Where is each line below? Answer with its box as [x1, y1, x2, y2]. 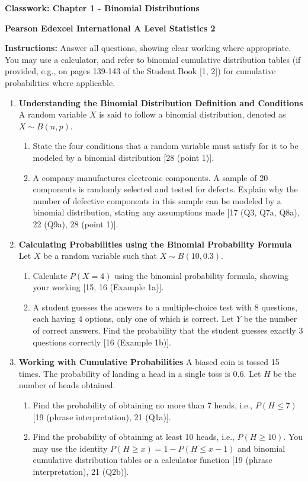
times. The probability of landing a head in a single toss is [18, 367, 230, 379]
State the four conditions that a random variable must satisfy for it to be [33, 139, 299, 152]
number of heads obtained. [18, 379, 115, 391]
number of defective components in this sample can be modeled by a [33, 194, 281, 207]
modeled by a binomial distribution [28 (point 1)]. [33, 151, 214, 163]
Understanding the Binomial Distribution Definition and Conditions [18, 96, 303, 109]
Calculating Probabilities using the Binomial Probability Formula [18, 237, 292, 250]
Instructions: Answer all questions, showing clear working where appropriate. [5, 42, 291, 54]
